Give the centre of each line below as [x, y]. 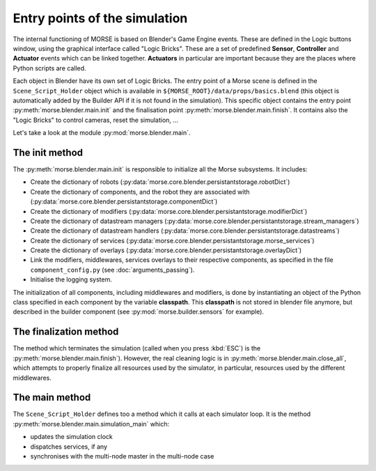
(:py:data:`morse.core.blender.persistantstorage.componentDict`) [124, 201]
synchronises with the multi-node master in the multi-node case [122, 456]
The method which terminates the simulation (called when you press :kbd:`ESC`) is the [137, 348]
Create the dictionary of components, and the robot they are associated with [140, 192]
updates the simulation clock [71, 437]
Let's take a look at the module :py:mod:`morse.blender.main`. [102, 133]
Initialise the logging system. [71, 279]
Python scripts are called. [49, 68]
